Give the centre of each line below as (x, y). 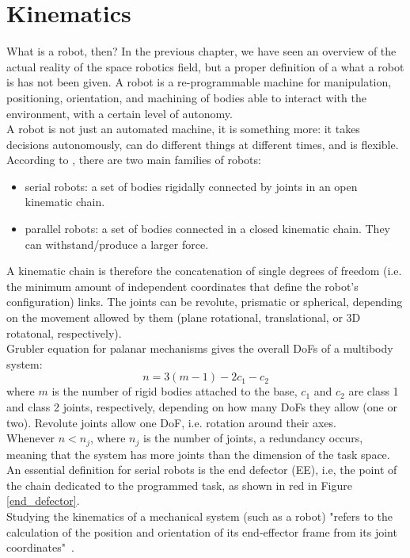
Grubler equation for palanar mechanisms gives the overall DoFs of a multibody (200, 348)
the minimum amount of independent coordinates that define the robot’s (182, 286)
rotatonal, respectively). (64, 333)
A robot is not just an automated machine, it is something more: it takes (183, 129)
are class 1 (374, 391)
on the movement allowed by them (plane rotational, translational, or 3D (184, 317)
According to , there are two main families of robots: (134, 160)
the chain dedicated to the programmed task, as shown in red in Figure (179, 485)
